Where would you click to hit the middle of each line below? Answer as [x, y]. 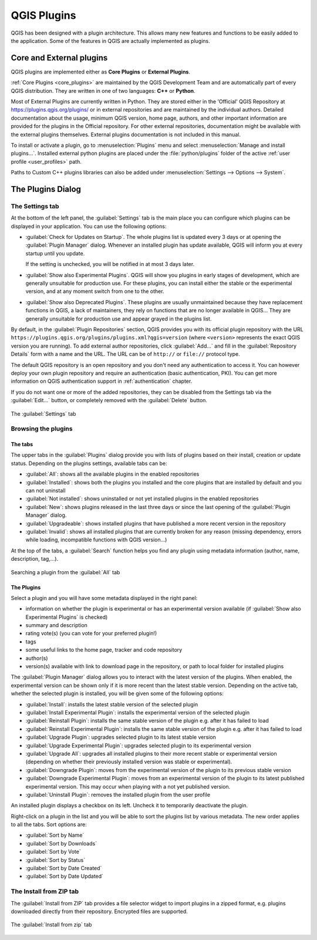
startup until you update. [55, 253]
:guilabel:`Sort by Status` [55, 860]
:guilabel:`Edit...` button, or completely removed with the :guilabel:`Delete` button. [109, 400]
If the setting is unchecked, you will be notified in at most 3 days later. [110, 264]
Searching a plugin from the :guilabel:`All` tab [65, 572]
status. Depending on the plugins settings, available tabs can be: [89, 463]
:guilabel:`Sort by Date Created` [64, 868]
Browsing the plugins [42, 429]
